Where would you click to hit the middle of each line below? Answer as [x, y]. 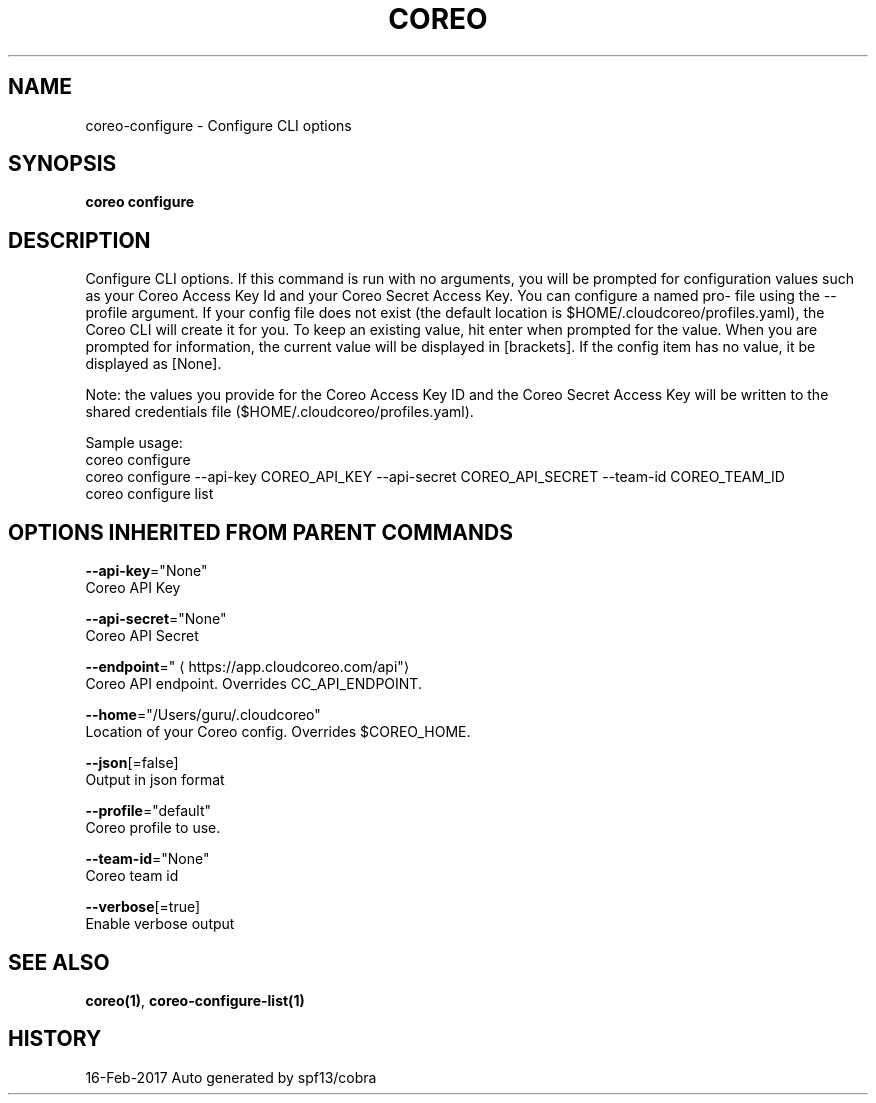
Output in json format [155, 780]
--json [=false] [132, 763]
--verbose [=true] [143, 907]
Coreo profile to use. [153, 828]
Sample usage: [134, 443]
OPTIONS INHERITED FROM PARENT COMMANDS [260, 532]
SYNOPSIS [62, 164]
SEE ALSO [59, 962]
